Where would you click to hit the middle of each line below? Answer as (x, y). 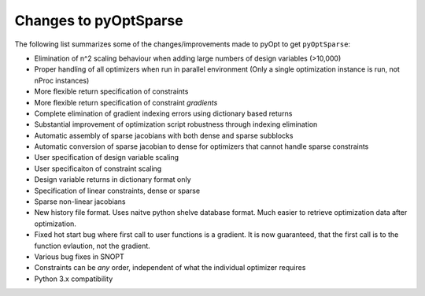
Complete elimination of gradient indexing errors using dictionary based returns (163, 113)
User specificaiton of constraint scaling (98, 168)
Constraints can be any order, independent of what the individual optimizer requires (170, 268)
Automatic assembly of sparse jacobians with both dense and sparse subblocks (164, 135)
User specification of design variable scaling (107, 157)
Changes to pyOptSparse (99, 20)
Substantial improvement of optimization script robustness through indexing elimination (176, 124)
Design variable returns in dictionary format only (113, 179)
